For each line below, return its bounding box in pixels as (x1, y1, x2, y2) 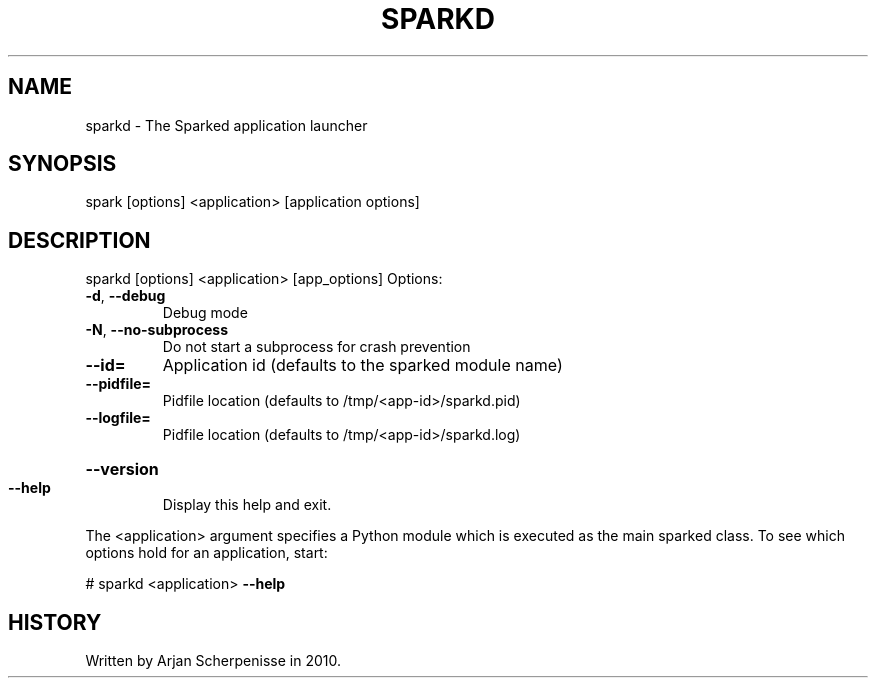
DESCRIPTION (8, 227, 151, 253)
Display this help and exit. (162, 496, 332, 514)
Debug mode (162, 304, 248, 322)
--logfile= (85, 409, 151, 427)
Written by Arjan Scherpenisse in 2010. (85, 652, 341, 670)
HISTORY (8, 609, 102, 635)
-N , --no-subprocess (85, 321, 228, 339)
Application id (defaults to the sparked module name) (162, 355, 563, 376)
